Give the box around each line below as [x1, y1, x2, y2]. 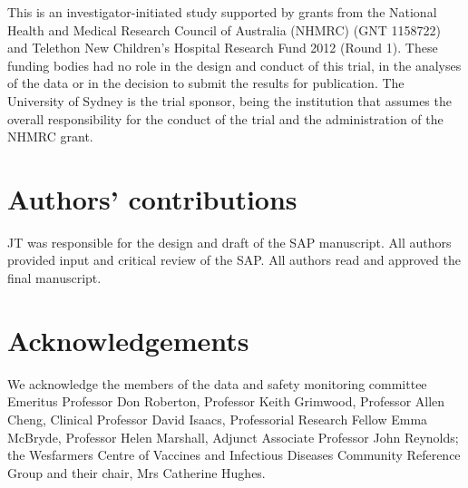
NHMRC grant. [7, 127, 93, 146]
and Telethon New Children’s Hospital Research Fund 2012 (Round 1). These [7, 38, 438, 57]
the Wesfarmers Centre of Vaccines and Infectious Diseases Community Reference [7, 445, 461, 464]
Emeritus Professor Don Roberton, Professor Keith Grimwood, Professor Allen [7, 392, 445, 411]
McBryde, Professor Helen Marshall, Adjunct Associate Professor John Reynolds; [7, 427, 459, 446]
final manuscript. [7, 268, 102, 288]
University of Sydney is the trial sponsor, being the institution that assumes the [7, 91, 452, 110]
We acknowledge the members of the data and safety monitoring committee [7, 374, 427, 393]
